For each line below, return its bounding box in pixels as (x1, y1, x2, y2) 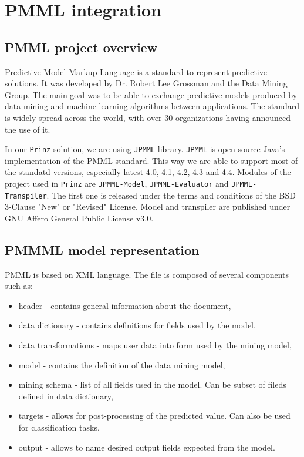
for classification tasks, (18, 421, 100, 434)
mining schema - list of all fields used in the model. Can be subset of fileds (18, 378, 286, 391)
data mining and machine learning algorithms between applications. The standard (5, 100, 300, 112)
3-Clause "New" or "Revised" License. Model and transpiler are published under (5, 200, 291, 213)
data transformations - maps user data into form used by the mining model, (18, 339, 292, 351)
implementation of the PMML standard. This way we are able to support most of (5, 154, 298, 166)
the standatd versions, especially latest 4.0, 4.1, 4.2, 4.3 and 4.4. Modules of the (5, 166, 291, 178)
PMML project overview (5, 38, 158, 56)
